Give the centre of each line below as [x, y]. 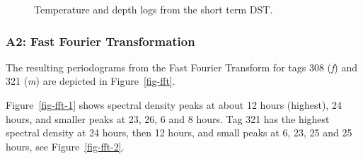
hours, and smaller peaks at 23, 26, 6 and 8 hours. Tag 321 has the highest [168, 118]
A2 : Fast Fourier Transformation [100, 41]
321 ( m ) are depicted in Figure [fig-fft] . [91, 81]
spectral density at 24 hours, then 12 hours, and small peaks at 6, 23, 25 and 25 [179, 132]
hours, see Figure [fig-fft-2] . [65, 146]
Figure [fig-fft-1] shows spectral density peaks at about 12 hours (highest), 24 [174, 105]
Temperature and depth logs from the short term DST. [154, 9]
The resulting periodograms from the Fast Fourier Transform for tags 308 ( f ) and [182, 67]
